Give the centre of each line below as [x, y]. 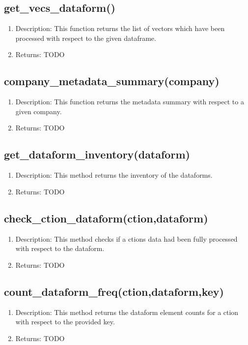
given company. [39, 111]
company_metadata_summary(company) [112, 81]
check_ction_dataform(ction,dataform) [106, 218]
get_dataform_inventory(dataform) [97, 154]
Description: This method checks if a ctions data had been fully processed [126, 238]
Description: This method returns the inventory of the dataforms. [114, 175]
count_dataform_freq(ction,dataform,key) [114, 291]
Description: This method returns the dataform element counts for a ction [127, 312]
